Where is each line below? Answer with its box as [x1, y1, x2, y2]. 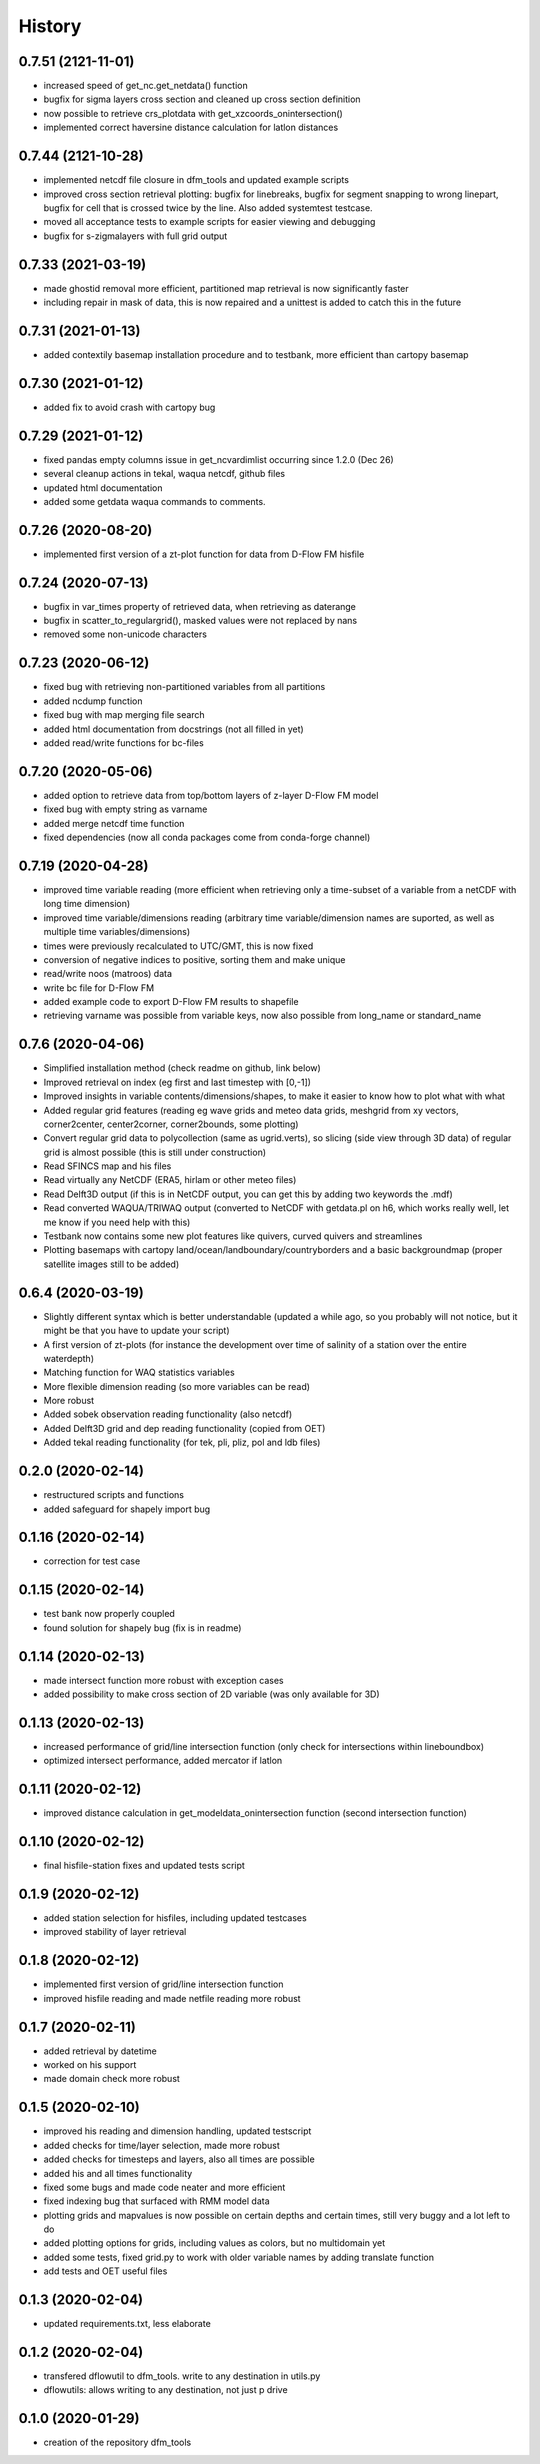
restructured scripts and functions [43, 1489, 185, 1501]
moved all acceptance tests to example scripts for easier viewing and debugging [43, 216, 376, 228]
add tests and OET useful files [43, 2265, 168, 2277]
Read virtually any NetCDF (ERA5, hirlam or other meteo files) [43, 1174, 297, 1186]
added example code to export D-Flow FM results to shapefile [43, 996, 299, 1008]
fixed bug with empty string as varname [43, 803, 208, 815]
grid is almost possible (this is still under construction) [43, 1146, 267, 1158]
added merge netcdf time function [43, 817, 185, 829]
